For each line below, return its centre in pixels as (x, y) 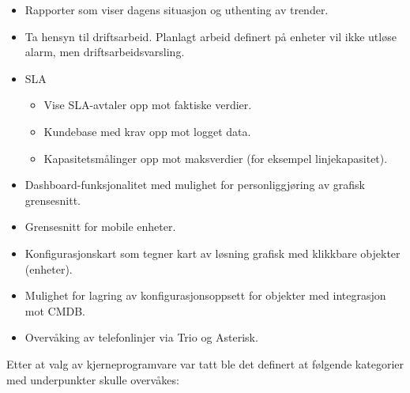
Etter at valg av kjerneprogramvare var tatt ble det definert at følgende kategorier (205, 363)
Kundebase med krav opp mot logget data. (147, 131)
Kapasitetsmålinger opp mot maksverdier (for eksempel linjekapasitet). (216, 158)
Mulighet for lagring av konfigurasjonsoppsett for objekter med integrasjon (205, 295)
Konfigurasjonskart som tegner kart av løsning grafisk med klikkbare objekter (213, 253)
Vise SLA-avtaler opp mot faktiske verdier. (148, 105)
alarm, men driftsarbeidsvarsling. (105, 52)
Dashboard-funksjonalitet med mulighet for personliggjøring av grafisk (195, 185)
